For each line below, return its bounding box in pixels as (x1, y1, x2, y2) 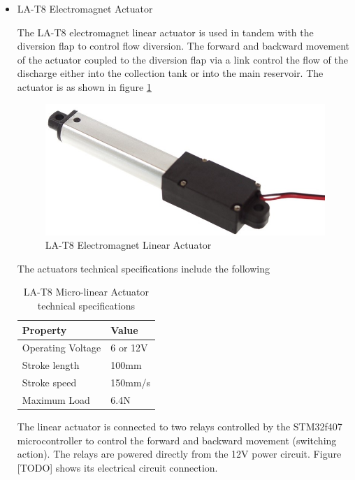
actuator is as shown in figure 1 (17, 79, 152, 94)
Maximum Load (22, 392, 90, 407)
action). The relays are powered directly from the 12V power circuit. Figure (17, 446, 342, 461)
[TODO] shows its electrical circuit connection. (17, 460, 218, 474)
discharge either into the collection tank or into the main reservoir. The (17, 66, 324, 80)
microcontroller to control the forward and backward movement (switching (17, 432, 337, 447)
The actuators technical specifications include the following (17, 261, 270, 275)
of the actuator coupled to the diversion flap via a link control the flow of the (17, 52, 348, 66)
